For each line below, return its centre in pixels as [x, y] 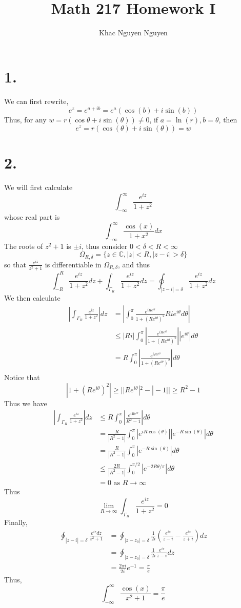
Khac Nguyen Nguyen [133, 33]
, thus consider [105, 246]
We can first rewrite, [36, 101]
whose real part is [32, 216]
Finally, [16, 522]
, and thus [134, 264]
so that [15, 264]
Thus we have [26, 403]
